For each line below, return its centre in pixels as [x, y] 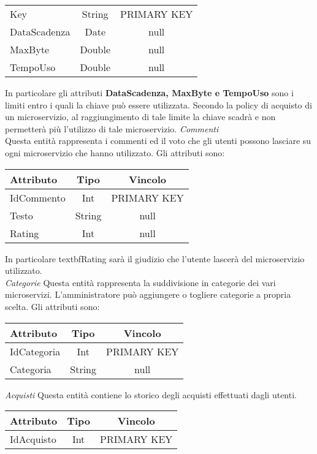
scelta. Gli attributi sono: [52, 306]
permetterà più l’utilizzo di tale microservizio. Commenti [112, 128]
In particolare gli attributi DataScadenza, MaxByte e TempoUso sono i [149, 93]
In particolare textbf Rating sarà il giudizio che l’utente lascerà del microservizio [155, 258]
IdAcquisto [33, 439]
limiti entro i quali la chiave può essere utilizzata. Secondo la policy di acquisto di [158, 104]
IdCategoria [35, 351]
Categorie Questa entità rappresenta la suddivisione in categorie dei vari [140, 282]
